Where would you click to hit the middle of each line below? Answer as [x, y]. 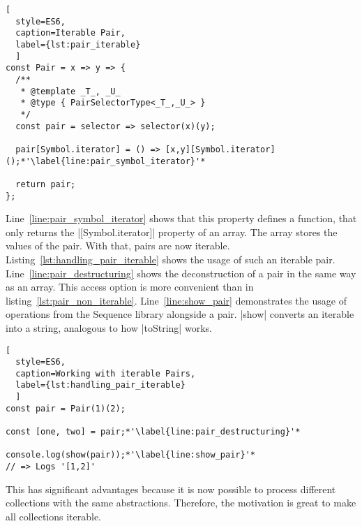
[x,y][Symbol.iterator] [220, 149]
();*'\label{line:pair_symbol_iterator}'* [106, 161]
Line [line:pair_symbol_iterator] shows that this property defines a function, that [181, 218]
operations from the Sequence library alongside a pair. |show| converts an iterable [180, 314]
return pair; [46, 184]
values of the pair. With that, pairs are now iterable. [118, 246]
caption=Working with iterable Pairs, [106, 373]
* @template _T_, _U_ [70, 91]
